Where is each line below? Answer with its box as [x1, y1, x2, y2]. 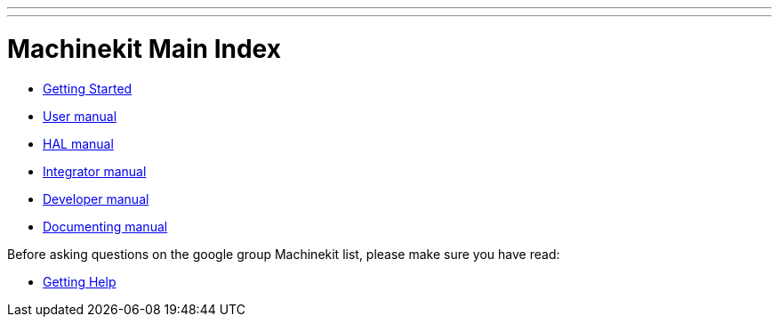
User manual [43, 108, 117, 124]
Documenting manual [43, 218, 168, 234]
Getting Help [43, 273, 116, 289]
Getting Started [43, 80, 133, 96]
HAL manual [43, 135, 114, 151]
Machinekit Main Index [7, 33, 281, 64]
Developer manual [43, 190, 149, 207]
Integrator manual [43, 163, 147, 179]
